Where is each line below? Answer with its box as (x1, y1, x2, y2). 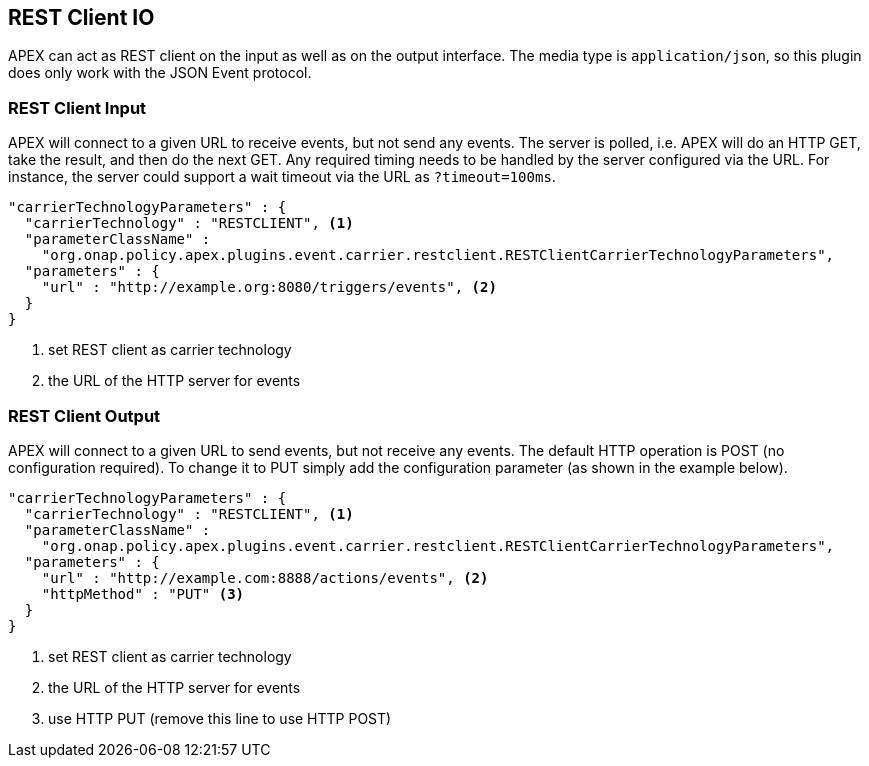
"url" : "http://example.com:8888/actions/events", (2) (41, 569, 489, 586)
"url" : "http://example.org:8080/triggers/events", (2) (41, 279, 497, 296)
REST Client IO (8, 5, 155, 30)
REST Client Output (8, 405, 161, 426)
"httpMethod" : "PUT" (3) (41, 585, 245, 602)
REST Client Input (8, 97, 147, 118)
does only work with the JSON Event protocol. (8, 64, 312, 82)
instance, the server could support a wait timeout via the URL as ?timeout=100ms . (8, 168, 556, 186)
